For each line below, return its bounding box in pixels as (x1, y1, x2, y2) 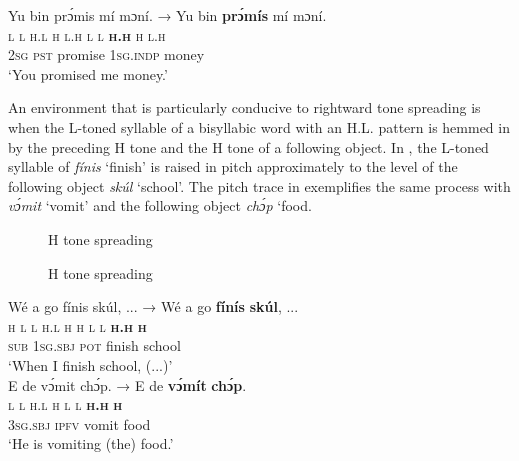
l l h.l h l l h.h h (8, 394, 123, 415)
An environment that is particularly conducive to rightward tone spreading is (8, 97, 481, 118)
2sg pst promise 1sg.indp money (8, 44, 205, 65)
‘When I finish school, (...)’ (8, 354, 173, 375)
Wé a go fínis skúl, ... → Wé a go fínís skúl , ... (8, 296, 299, 317)
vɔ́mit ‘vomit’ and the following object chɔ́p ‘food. (8, 195, 312, 216)
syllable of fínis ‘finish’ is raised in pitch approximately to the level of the (8, 156, 458, 177)
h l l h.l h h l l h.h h (8, 315, 147, 336)
